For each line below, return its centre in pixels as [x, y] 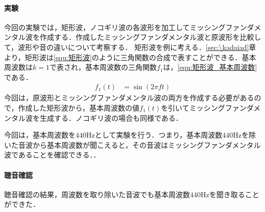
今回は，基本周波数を [40, 135]
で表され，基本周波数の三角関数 [103, 67]
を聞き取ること [234, 194]
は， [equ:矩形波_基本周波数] [210, 67]
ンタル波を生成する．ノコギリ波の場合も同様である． [93, 117]
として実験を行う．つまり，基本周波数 [159, 135]
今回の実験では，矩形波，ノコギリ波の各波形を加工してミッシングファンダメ [133, 27]
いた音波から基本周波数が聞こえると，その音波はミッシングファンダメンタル [132, 144]
